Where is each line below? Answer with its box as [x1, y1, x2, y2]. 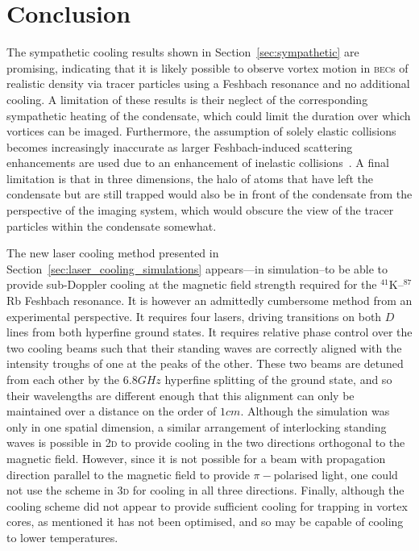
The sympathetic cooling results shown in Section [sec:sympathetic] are [6, 44, 359, 61]
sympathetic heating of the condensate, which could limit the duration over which [6, 106, 411, 123]
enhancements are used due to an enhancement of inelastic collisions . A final [6, 154, 389, 171]
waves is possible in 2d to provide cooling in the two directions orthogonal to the [6, 434, 405, 451]
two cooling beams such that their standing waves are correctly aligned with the [6, 339, 402, 356]
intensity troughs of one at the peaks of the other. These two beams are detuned [6, 355, 404, 372]
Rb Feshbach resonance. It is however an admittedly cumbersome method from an [6, 292, 413, 309]
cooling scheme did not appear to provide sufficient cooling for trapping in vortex [6, 497, 408, 514]
